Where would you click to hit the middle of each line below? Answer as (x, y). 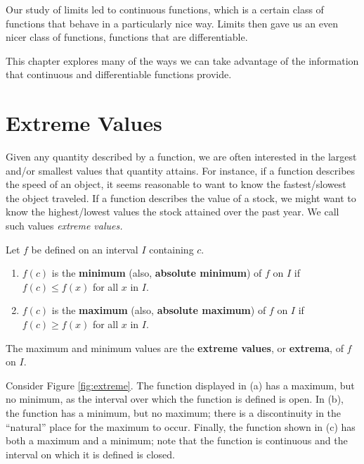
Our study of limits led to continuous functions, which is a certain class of (165, 9)
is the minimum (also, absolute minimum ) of (157, 273)
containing (171, 249)
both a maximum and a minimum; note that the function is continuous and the (177, 440)
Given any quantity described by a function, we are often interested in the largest (181, 157)
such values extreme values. (64, 226)
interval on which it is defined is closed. (90, 454)
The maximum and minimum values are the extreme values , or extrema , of (175, 347)
